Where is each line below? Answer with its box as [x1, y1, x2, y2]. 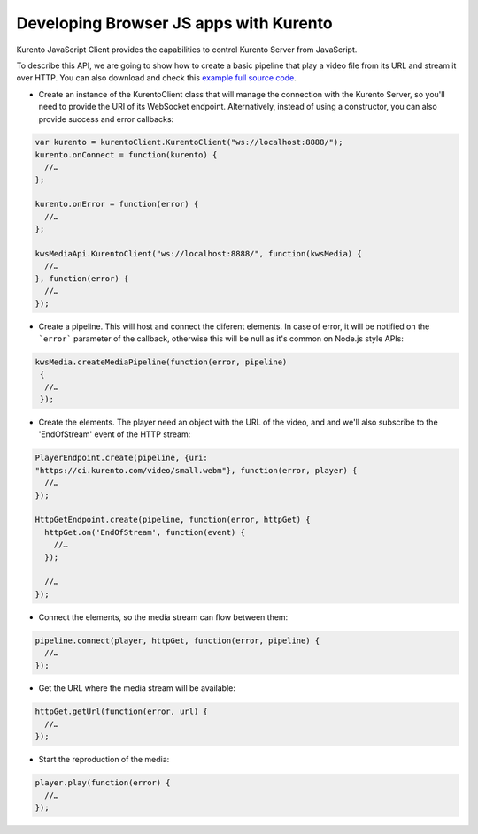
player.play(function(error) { [35, 778, 172, 788]
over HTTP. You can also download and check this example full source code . [16, 73, 297, 83]
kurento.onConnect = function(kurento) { [35, 149, 218, 159]
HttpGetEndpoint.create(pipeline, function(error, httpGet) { [35, 515, 311, 525]
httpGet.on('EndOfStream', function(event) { [44, 527, 245, 537]
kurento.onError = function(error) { [35, 199, 199, 210]
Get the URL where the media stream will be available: [38, 683, 236, 693]
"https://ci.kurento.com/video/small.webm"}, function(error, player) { [35, 465, 358, 475]
